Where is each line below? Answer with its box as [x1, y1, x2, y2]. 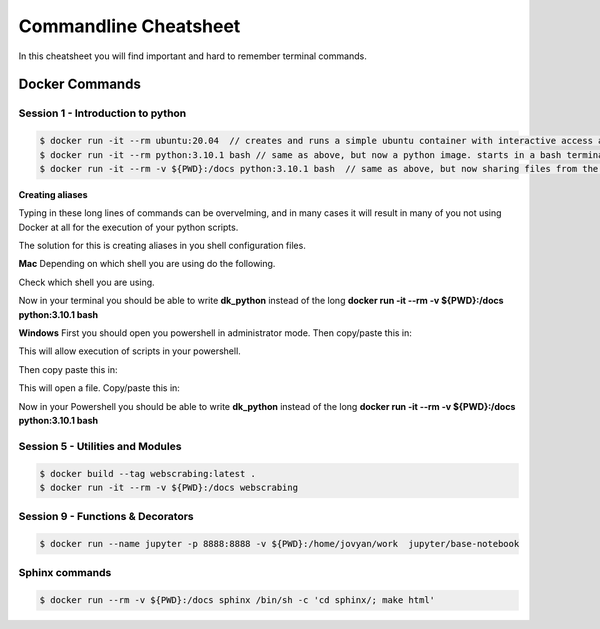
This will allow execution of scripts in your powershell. [18, 345, 242, 357]
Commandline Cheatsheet [18, 15, 241, 37]
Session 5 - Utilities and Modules [18, 439, 182, 453]
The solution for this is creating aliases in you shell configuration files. [18, 240, 307, 252]
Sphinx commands [18, 566, 112, 580]
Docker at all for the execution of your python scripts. [18, 221, 239, 233]
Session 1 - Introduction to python [18, 106, 187, 120]
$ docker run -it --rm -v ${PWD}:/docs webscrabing [39, 481, 299, 493]
